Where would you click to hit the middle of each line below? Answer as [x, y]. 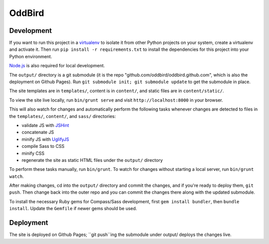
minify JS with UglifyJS [45, 139]
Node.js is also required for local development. [57, 66]
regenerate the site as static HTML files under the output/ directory [92, 160]
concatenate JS [38, 132]
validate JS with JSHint [45, 125]
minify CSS [33, 153]
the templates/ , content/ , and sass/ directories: [63, 116]
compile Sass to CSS [43, 146]
